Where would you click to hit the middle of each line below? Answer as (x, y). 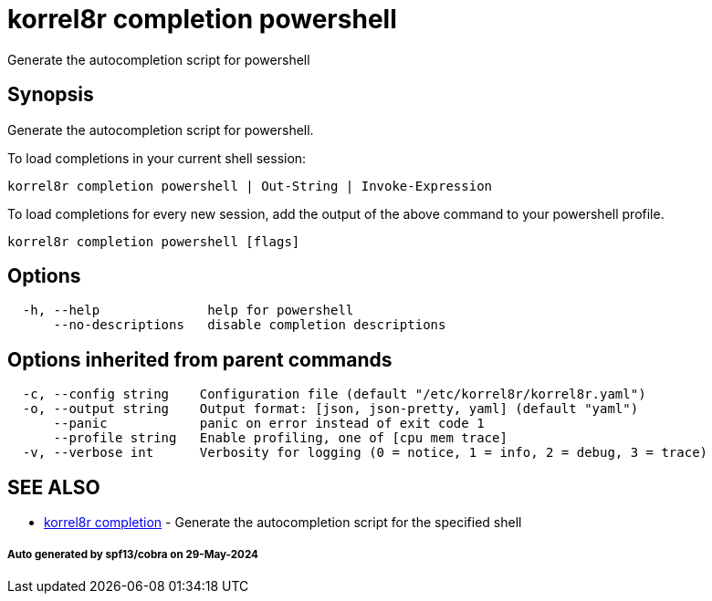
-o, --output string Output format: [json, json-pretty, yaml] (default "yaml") (330, 409)
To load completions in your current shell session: (157, 158)
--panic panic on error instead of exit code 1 (269, 424)
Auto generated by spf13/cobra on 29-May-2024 (133, 554)
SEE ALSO (54, 487)
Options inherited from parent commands (200, 359)
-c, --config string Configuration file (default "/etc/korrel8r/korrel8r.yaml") (334, 394)
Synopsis (51, 95)
